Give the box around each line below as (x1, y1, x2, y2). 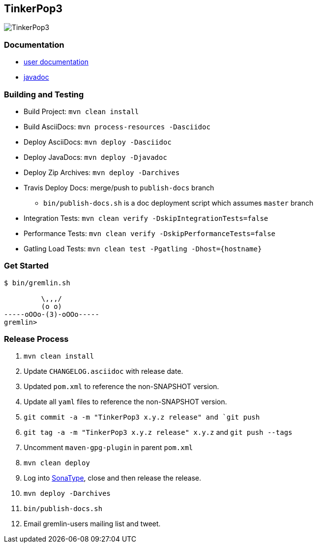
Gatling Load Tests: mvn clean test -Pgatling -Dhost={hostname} (24, 244, 262, 253)
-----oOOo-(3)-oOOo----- (4, 310, 99, 318)
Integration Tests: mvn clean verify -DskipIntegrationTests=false (24, 213, 268, 222)
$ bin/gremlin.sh (4, 278, 70, 287)
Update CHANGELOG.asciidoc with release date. (24, 367, 183, 376)
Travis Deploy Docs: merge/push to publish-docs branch (24, 183, 214, 192)
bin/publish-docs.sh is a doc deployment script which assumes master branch (43, 198, 314, 207)
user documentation (24, 58, 89, 66)
